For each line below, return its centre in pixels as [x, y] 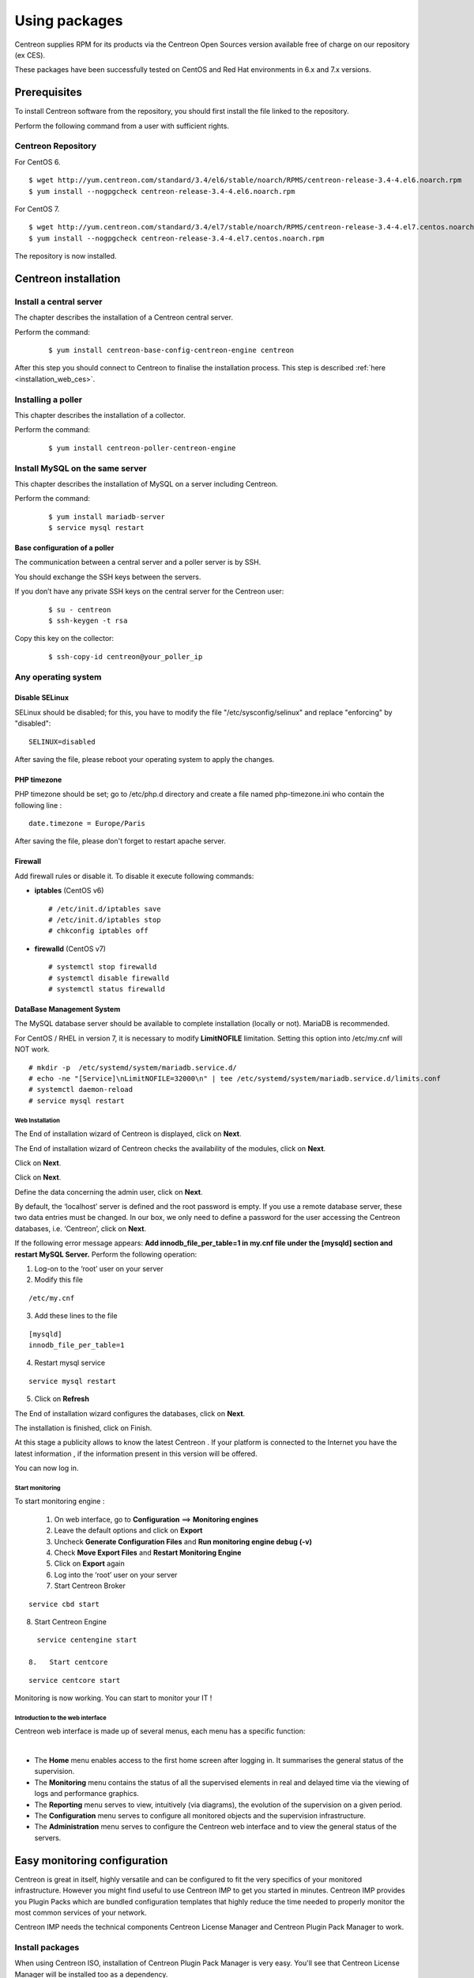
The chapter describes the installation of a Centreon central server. [124, 317]
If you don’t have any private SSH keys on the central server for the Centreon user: [149, 591]
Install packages [47, 1948]
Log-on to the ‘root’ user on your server [99, 1269]
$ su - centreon [80, 610]
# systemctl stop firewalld [103, 967]
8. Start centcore [68, 1662]
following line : [38, 805]
